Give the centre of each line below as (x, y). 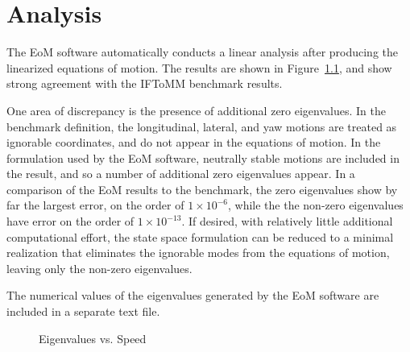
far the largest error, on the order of (95, 205)
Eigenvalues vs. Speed (93, 338)
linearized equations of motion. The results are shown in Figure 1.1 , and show (199, 67)
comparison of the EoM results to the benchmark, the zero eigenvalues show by (202, 189)
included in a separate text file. (83, 311)
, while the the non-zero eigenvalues (316, 205)
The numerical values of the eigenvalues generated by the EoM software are (193, 295)
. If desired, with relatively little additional (287, 221)
